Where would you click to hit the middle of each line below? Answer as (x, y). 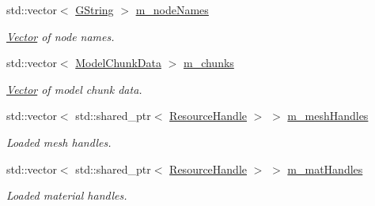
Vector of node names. (61, 36)
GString (95, 9)
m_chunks (208, 63)
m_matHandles (325, 169)
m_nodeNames (172, 9)
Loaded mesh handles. (59, 142)
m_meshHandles (328, 116)
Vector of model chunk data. (74, 89)
